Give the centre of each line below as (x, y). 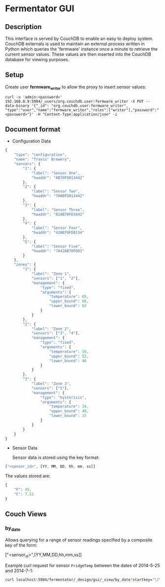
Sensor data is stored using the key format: (56, 457)
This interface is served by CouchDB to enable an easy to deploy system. (79, 38)
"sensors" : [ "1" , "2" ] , (55, 278)
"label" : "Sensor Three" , (58, 210)
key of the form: (21, 545)
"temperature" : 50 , (69, 352)
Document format (33, 129)
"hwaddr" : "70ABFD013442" (58, 196)
